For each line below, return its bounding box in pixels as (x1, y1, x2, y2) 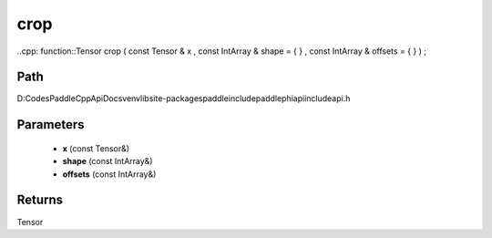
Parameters (16, 117, 85, 132)
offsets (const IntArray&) (62, 169, 157, 180)
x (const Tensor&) (62, 142, 130, 154)
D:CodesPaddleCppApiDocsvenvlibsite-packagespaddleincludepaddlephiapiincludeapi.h (16, 93, 351, 104)
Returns (16, 192, 64, 208)
